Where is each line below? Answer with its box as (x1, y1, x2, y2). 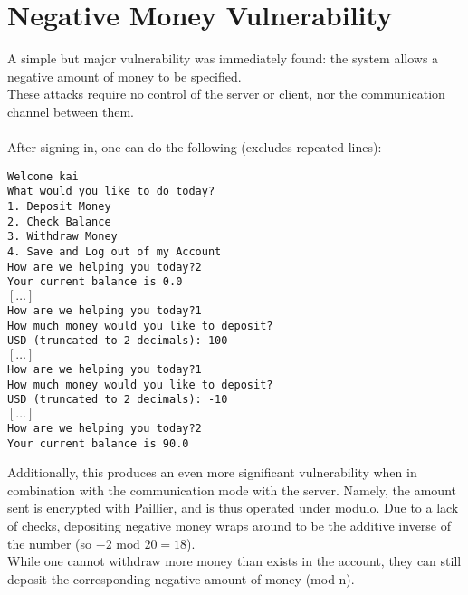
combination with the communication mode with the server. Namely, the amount (7, 480, 456, 499)
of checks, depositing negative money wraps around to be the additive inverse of (7, 515, 452, 534)
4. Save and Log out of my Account (7, 245, 222, 258)
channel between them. (7, 101, 134, 120)
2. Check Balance (7, 215, 111, 228)
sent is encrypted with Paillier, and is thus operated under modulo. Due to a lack (7, 498, 459, 517)
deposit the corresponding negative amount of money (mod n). (7, 569, 355, 588)
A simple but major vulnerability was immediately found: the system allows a (7, 49, 439, 68)
